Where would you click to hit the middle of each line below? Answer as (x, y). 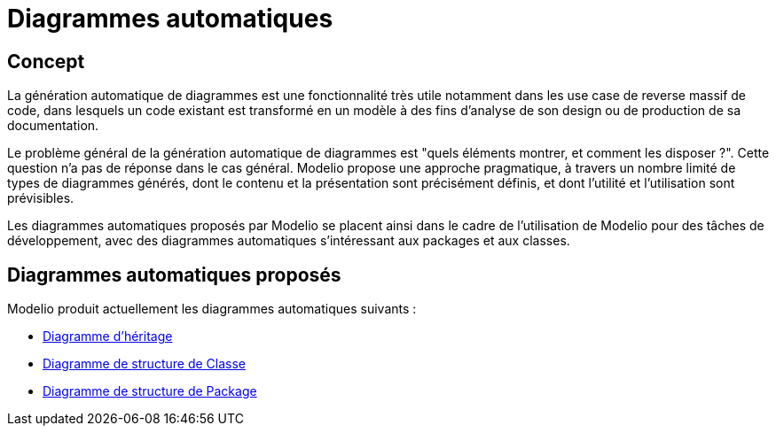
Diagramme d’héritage (108, 336)
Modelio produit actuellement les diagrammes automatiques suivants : (212, 309)
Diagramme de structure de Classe (144, 364)
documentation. (53, 126)
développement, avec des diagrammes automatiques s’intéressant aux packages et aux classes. (289, 241)
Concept (46, 61)
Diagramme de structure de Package (150, 391)
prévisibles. (41, 198)
